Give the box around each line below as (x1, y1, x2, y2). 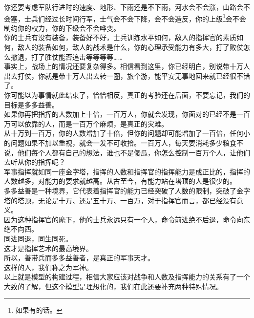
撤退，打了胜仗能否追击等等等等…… (10, 51, 123, 62)
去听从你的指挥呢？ (4, 157, 65, 167)
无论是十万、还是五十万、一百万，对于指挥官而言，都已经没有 (38, 195, 236, 205)
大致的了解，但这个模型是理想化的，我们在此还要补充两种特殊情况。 (4, 281, 223, 291)
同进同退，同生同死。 (4, 233, 72, 243)
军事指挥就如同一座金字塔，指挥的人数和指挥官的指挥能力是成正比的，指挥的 (4, 166, 250, 176)
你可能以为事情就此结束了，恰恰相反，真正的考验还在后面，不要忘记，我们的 (4, 90, 250, 100)
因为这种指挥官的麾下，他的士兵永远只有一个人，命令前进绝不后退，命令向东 (4, 214, 250, 224)
